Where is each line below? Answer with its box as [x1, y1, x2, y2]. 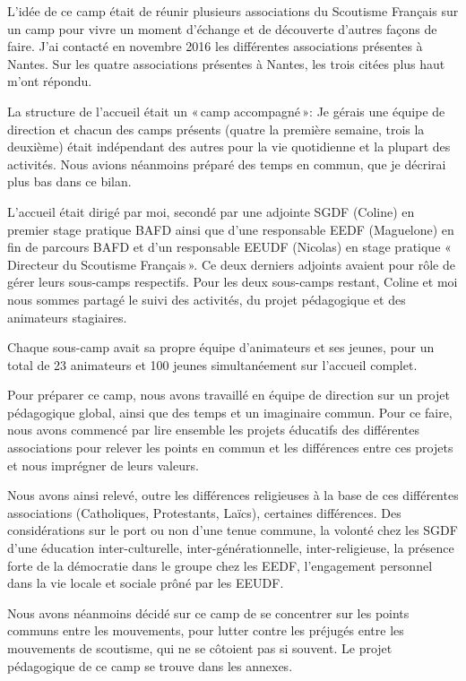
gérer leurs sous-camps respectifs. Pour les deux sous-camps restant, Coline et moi [7, 272, 458, 291]
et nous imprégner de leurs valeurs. [7, 455, 199, 474]
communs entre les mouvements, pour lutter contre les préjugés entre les [7, 621, 404, 640]
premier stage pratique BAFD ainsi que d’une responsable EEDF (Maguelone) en [7, 220, 454, 238]
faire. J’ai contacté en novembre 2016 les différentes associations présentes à [7, 37, 423, 56]
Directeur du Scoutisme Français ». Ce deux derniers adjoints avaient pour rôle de [7, 254, 455, 273]
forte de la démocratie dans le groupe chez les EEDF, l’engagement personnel [7, 556, 433, 574]
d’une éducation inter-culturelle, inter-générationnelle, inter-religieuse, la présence [7, 539, 454, 557]
